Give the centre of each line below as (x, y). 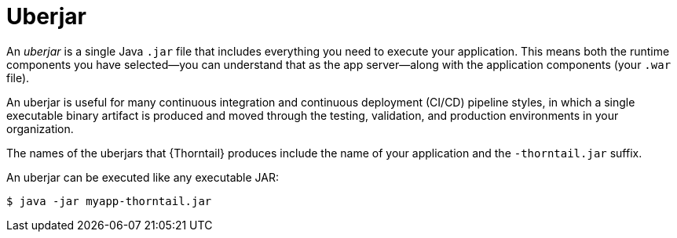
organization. (40, 128)
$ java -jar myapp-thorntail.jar (109, 201)
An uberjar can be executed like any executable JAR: (143, 177)
